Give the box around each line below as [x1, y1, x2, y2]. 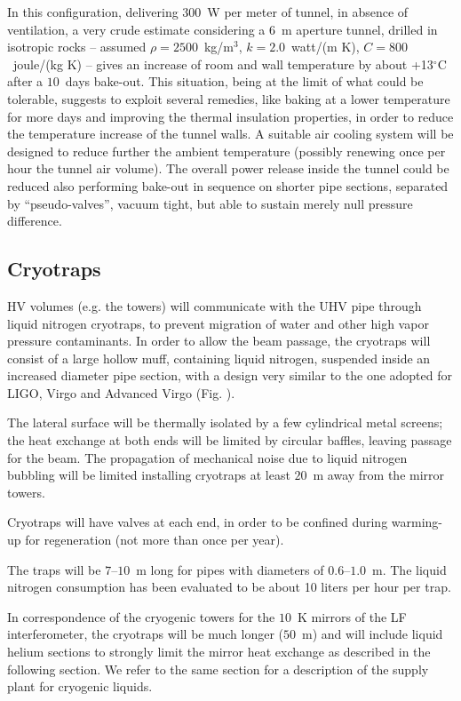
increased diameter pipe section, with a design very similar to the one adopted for [7, 366, 452, 385]
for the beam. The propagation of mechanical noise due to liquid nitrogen [7, 448, 408, 466]
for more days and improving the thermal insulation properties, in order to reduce [7, 107, 454, 125]
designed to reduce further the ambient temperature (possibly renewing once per [7, 141, 446, 160]
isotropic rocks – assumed [7, 37, 147, 56]
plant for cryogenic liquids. [7, 677, 153, 696]
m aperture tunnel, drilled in [282, 20, 438, 38]
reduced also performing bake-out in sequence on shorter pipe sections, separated [7, 176, 449, 195]
